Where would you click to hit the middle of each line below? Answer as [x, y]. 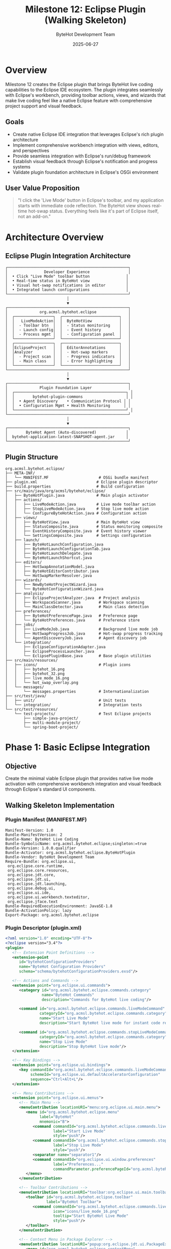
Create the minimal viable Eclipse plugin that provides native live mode [79, 778]
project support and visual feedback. [44, 106]
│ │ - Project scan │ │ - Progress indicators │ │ [68, 357]
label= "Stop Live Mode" [78, 1145]
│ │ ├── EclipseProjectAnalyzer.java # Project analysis [73, 598]
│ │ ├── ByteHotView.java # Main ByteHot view [73, 522]
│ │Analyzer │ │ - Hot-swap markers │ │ [68, 352]
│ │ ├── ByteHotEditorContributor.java [52, 572]
